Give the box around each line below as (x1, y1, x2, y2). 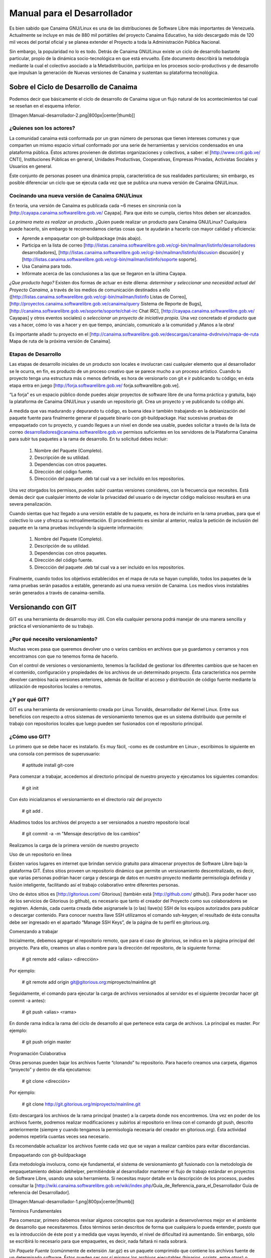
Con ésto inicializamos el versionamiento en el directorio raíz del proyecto (9, 797, 163, 803)
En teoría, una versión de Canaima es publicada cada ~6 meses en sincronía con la (9, 203, 182, 209)
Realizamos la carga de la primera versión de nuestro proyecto (9, 842, 139, 848)
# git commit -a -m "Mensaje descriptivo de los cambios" (22, 831, 141, 837)
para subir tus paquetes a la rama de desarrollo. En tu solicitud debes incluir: (9, 436, 168, 442)
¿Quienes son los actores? (9, 125, 75, 132)
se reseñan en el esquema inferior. (9, 103, 81, 109)
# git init (22, 785, 39, 791)
